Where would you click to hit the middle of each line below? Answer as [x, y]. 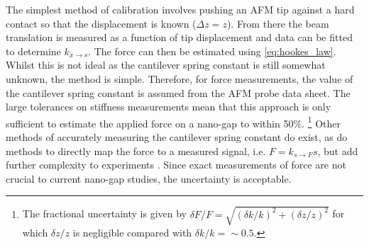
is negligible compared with [132, 232]
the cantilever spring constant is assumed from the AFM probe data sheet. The [178, 92]
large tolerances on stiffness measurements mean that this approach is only [169, 107]
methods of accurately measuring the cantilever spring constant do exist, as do [177, 137]
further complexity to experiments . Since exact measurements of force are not [176, 165]
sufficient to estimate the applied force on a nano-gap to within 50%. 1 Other [173, 122]
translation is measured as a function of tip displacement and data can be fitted [179, 37]
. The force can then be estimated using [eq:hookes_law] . [212, 51]
